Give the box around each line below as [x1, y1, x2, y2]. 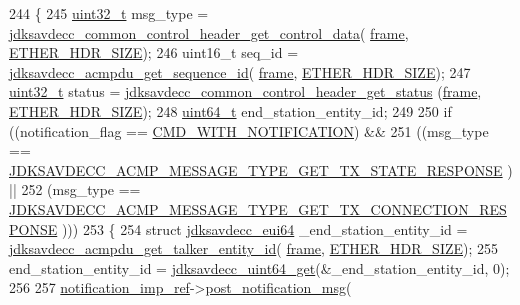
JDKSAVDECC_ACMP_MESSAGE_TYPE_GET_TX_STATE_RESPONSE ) [9, 159, 513, 180]
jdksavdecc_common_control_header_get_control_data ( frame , [9, 22, 409, 43]
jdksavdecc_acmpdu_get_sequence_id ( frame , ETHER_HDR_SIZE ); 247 [9, 61, 471, 82]
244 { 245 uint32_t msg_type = [9, 3, 209, 23]
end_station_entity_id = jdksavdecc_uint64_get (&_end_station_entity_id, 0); [9, 257, 510, 278]
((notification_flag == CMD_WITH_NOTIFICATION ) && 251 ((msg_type [9, 120, 489, 141]
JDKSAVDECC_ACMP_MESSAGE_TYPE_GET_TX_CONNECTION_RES [9, 198, 507, 219]
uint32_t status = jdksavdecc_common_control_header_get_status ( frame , [9, 81, 482, 102]
